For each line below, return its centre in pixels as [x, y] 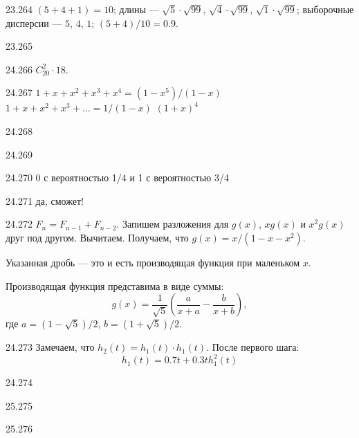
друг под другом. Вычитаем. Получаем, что [97, 237]
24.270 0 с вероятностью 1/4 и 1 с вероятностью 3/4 [117, 177]
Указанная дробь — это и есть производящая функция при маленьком [153, 262]
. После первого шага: [253, 347]
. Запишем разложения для [173, 224]
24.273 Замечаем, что [50, 347]
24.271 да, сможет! [45, 200]
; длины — [136, 9]
